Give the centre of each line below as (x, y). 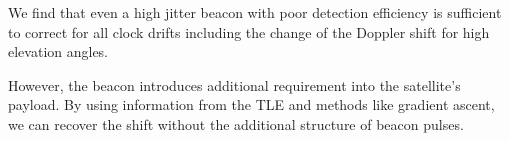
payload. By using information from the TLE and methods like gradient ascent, (251, 104)
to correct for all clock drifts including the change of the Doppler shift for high (249, 31)
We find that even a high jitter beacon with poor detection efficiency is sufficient (255, 12)
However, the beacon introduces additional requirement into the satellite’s (234, 84)
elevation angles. (58, 51)
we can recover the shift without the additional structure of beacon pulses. (236, 123)
